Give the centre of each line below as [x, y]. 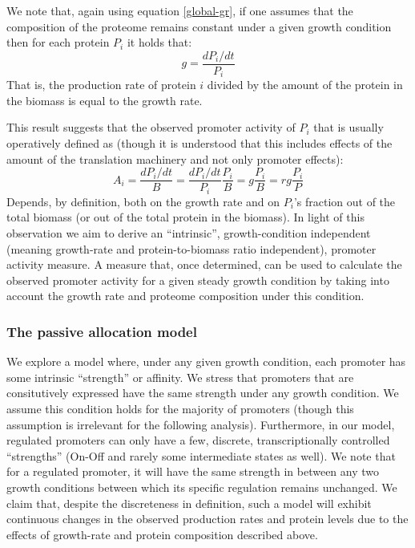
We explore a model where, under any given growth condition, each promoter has [206, 361]
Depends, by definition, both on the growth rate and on [143, 201]
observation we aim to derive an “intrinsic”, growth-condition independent [189, 232]
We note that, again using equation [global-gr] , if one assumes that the [180, 10]
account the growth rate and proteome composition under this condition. [185, 296]
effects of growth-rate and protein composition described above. [162, 534]
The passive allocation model [102, 331]
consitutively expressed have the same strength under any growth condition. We [203, 393]
